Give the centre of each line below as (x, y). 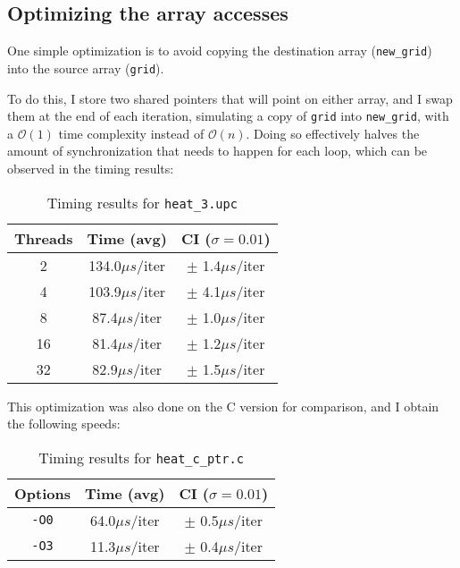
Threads (44, 238)
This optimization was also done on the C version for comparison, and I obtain (223, 406)
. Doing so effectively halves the (333, 133)
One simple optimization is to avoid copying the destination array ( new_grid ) (220, 51)
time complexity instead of (131, 133)
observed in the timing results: (91, 168)
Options (42, 493)
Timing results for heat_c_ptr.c (141, 457)
